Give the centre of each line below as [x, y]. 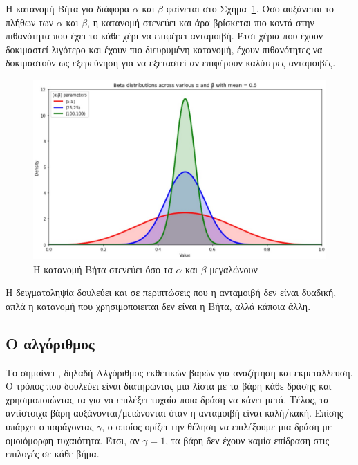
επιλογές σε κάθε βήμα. [53, 454]
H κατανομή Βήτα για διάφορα [68, 8]
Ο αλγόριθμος [50, 343]
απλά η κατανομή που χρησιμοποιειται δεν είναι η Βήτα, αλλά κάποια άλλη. [158, 306]
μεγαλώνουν [234, 269]
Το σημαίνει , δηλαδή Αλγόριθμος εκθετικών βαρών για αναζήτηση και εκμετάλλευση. [179, 372]
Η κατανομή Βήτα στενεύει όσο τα [103, 269]
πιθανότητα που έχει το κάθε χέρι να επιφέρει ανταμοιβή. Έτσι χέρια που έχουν [164, 36]
